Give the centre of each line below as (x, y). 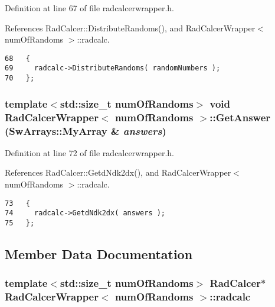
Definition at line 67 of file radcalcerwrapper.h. (89, 8)
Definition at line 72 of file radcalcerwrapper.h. (89, 152)
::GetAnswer (240, 117)
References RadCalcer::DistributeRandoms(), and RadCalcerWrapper (130, 28)
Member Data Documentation (99, 253)
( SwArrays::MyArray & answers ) (86, 130)
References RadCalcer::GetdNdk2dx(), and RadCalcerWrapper (118, 172)
